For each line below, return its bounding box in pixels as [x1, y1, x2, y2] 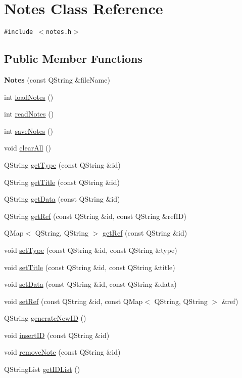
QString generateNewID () [4, 313, 86, 323]
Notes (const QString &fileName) [4, 74, 110, 85]
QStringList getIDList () [4, 364, 80, 374]
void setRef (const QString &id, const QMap [4, 295, 143, 306]
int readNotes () [4, 108, 54, 119]
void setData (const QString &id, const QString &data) [4, 279, 177, 289]
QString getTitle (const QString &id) [4, 176, 120, 187]
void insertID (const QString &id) [4, 329, 110, 340]
